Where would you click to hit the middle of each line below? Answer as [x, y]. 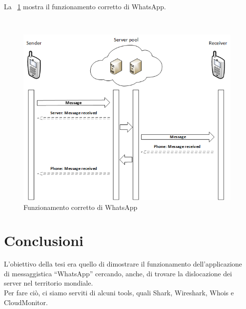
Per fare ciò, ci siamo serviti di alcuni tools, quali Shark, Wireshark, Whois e [119, 293]
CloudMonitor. [26, 302]
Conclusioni [44, 240]
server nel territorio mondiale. [49, 283]
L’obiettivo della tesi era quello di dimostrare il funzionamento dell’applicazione [123, 264]
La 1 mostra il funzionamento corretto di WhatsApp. [85, 6]
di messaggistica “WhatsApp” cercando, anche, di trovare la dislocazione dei [118, 273]
